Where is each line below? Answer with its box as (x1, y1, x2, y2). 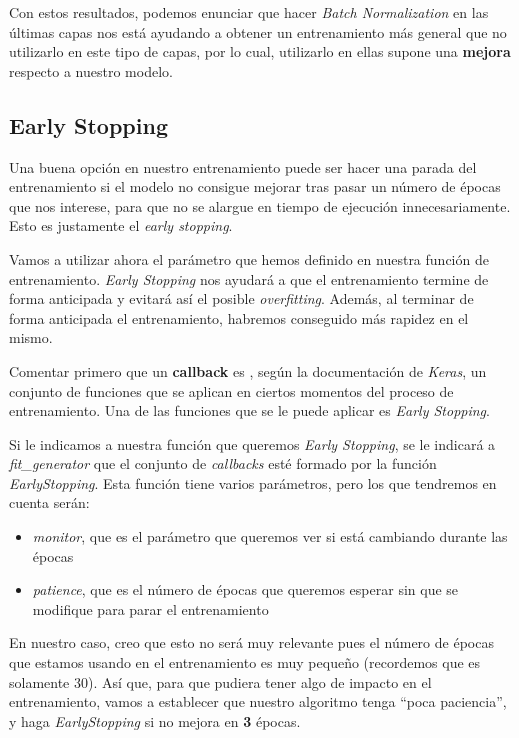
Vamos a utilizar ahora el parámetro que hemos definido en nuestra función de (9, 248, 489, 269)
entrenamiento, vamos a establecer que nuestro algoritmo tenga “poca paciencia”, (9, 691, 507, 712)
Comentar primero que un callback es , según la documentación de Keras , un (9, 360, 487, 381)
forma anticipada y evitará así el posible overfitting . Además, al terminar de (9, 288, 474, 309)
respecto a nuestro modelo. (9, 60, 173, 81)
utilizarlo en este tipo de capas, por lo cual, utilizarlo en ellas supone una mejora (9, 41, 511, 62)
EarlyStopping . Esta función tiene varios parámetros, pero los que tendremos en (9, 472, 497, 493)
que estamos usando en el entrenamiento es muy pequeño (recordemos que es (9, 652, 481, 673)
